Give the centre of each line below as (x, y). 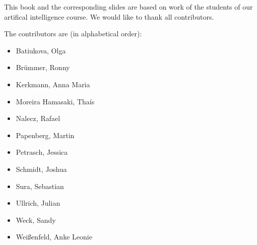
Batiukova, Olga (41, 50)
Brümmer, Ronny (43, 67)
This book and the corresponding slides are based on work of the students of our (128, 7)
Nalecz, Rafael (38, 118)
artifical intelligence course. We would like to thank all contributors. (109, 16)
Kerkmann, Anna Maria (53, 84)
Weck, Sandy (36, 220)
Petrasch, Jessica (42, 152)
